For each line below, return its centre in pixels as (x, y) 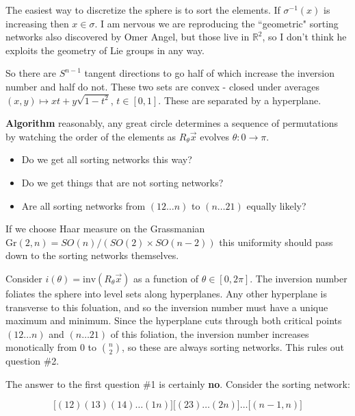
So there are (31, 73)
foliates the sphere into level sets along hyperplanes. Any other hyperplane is (167, 293)
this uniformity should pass (276, 242)
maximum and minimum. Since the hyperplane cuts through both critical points (174, 320)
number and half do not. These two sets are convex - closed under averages (162, 86)
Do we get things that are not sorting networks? (122, 182)
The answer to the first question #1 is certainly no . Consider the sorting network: (178, 383)
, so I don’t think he (304, 37)
